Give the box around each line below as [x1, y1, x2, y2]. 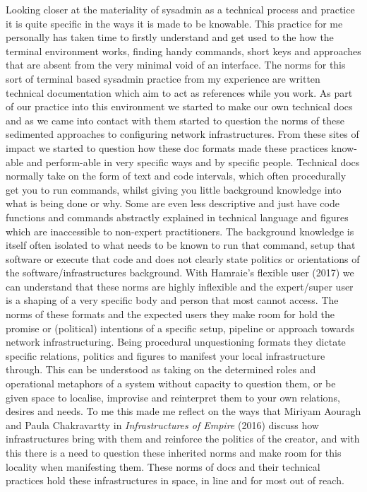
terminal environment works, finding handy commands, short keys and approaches [6, 43, 361, 58]
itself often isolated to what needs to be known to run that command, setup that [6, 238, 356, 252]
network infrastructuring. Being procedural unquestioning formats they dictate [6, 334, 346, 349]
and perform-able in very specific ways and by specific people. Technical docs [26, 154, 360, 169]
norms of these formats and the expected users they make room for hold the [6, 307, 335, 322]
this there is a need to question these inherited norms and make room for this [6, 445, 342, 459]
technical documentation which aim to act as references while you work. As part [6, 85, 353, 100]
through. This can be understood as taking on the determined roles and [6, 362, 316, 377]
